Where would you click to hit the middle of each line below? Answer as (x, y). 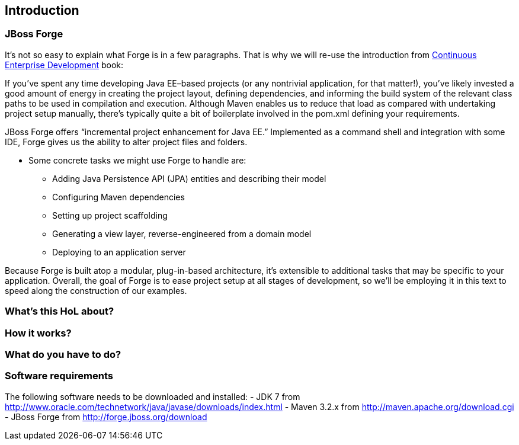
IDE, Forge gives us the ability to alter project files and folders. (126, 142)
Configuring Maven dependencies (118, 197)
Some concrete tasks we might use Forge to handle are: (137, 160)
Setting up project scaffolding (110, 215)
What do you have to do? (63, 354)
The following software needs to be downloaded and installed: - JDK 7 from (153, 396)
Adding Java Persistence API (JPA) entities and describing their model (189, 178)
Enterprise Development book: (64, 65)
